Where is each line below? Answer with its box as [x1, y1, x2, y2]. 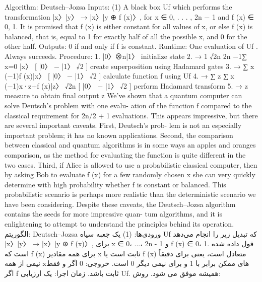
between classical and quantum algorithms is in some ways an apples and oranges [5, 139, 256, 150]
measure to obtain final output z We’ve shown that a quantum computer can [5, 90, 242, 101]
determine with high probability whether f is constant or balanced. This [5, 179, 226, 189]
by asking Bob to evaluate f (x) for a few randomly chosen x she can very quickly [5, 169, 255, 180]
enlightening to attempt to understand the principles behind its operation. [5, 219, 234, 229]
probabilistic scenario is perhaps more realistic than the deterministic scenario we [5, 189, 256, 199]
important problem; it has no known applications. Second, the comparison [5, 129, 233, 140]
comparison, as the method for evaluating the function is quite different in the [5, 149, 246, 160]
